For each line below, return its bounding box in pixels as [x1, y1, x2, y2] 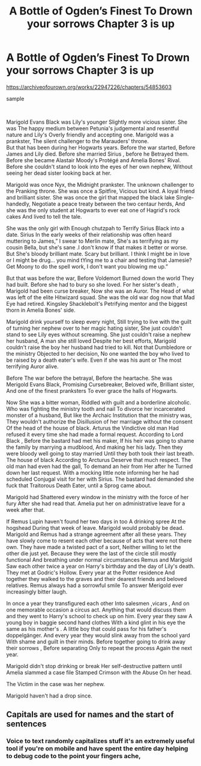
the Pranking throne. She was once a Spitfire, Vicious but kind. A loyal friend [6, 187, 195, 195]
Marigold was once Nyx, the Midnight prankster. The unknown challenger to [6, 181, 194, 188]
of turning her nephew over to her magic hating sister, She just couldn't [6, 324, 182, 332]
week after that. [6, 506, 45, 513]
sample [6, 95, 25, 102]
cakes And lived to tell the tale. [6, 213, 82, 220]
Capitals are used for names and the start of [6, 710, 174, 720]
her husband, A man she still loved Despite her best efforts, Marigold [6, 337, 176, 344]
